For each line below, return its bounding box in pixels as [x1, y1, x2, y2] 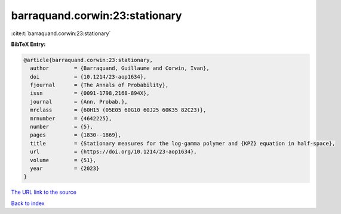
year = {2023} [30, 165, 100, 172]
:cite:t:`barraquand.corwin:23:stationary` [11, 30, 111, 37]
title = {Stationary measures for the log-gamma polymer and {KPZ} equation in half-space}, [30, 140, 336, 147]
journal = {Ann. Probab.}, [30, 98, 128, 105]
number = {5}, [30, 123, 94, 131]
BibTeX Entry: [11, 41, 46, 48]
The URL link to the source [11, 188, 77, 196]
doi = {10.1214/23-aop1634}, [30, 73, 147, 80]
